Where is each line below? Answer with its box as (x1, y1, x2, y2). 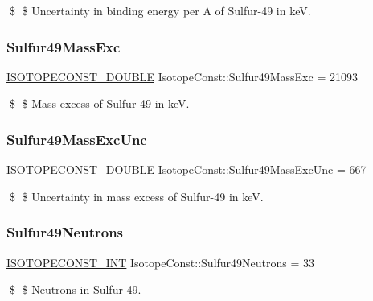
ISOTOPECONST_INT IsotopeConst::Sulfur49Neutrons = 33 (6, 254, 315, 270)
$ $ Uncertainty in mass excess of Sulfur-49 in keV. (9, 188, 264, 204)
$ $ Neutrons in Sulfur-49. (9, 281, 141, 298)
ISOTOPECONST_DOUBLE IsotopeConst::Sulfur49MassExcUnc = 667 (6, 161, 367, 178)
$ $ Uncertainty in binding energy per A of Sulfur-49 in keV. (9, 2, 311, 19)
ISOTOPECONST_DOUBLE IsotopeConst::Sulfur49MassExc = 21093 (6, 68, 358, 85)
